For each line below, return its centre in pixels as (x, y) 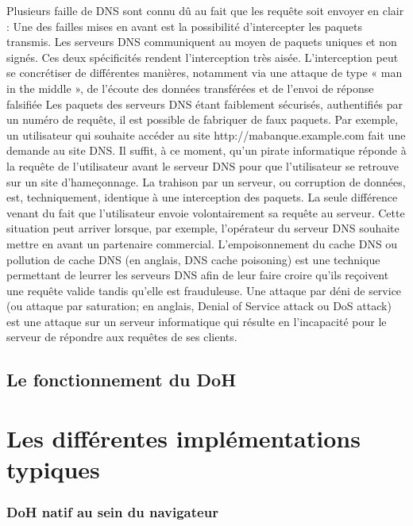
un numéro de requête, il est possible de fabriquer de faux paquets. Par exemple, (203, 119)
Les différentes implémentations (183, 438)
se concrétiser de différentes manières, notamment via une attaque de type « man (205, 73)
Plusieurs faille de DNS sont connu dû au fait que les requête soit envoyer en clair (205, 10)
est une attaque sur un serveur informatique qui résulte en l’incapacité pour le (197, 321)
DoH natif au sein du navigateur (112, 512)
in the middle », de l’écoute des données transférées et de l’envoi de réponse (190, 88)
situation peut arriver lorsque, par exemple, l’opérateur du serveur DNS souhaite (203, 228)
